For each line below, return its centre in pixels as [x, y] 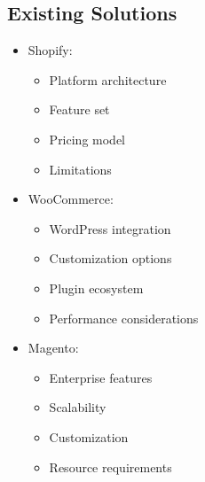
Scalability [78, 407]
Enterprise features [101, 377]
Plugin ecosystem [96, 288]
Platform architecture [108, 79]
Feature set [79, 109]
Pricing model [87, 139]
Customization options [110, 258]
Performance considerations [124, 318]
